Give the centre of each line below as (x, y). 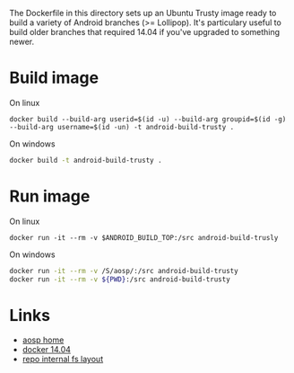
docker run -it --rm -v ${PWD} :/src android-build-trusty (120, 279)
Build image (54, 78)
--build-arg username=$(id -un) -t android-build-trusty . (122, 127)
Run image (50, 196)
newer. (22, 41)
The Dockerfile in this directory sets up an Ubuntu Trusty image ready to (143, 13)
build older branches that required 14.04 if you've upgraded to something (145, 32)
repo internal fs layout (63, 360)
